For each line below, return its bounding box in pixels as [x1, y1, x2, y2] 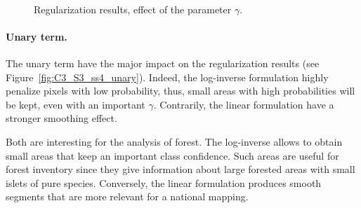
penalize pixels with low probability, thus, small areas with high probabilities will [6, 83, 355, 98]
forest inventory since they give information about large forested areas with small [6, 162, 355, 176]
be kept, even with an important [6, 97, 145, 111]
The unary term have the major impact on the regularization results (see [6, 55, 320, 70]
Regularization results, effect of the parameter [34, 1, 232, 16]
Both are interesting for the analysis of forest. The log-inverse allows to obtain [6, 134, 343, 148]
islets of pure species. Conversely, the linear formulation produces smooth [6, 175, 322, 190]
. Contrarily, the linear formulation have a [153, 97, 334, 111]
